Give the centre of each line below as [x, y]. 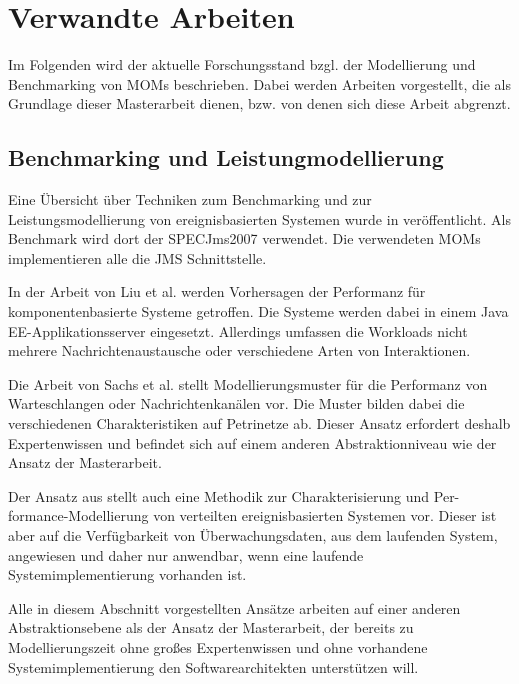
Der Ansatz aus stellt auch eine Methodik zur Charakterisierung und [219, 495]
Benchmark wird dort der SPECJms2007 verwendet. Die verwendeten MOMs [244, 238]
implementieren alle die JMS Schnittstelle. [137, 257]
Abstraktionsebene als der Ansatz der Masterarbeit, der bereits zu [211, 627]
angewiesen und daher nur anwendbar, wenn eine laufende [186, 554]
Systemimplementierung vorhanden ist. [127, 574]
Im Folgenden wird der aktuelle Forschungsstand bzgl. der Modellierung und [242, 64]
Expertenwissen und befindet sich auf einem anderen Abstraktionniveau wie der [252, 442]
